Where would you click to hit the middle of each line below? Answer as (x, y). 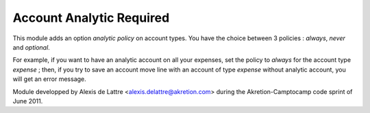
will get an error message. (50, 79)
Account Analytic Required (91, 18)
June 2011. (28, 101)
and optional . (32, 47)
